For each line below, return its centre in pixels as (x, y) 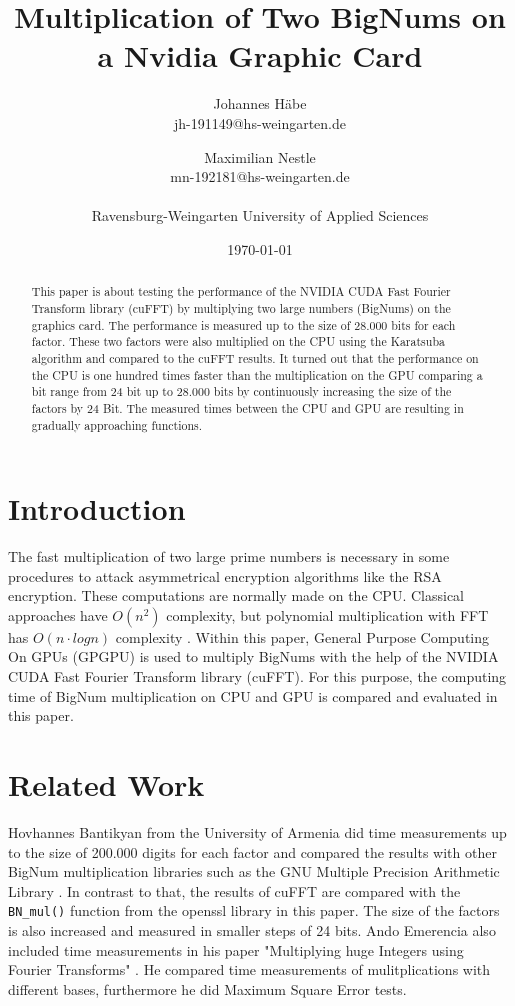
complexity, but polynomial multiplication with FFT (327, 614)
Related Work (106, 784)
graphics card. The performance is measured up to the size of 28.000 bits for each (243, 324)
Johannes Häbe (260, 103)
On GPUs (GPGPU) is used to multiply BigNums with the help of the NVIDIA (253, 656)
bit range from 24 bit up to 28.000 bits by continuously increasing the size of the (241, 391)
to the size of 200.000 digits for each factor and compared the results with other (252, 851)
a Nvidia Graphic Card (260, 55)
